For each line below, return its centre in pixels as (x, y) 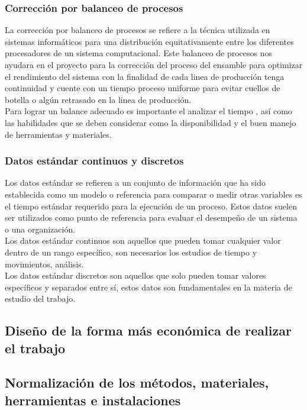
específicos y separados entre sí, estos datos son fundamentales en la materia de (148, 287)
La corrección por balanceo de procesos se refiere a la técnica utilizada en (138, 30)
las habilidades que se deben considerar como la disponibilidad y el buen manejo (151, 122)
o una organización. (40, 229)
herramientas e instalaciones (93, 400)
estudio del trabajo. (40, 298)
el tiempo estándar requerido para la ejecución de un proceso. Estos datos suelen (151, 206)
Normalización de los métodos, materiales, (137, 382)
